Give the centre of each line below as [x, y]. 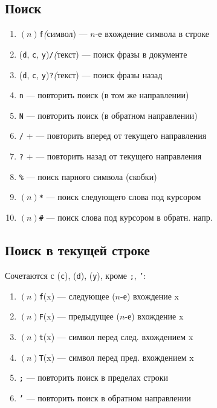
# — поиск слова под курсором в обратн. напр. [126, 217]
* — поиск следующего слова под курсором [120, 197]
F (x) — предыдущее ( [79, 316]
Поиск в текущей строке [77, 250]
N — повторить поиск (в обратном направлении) [108, 115]
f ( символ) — [63, 34]
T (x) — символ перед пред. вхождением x [116, 357]
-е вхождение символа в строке [152, 34]
